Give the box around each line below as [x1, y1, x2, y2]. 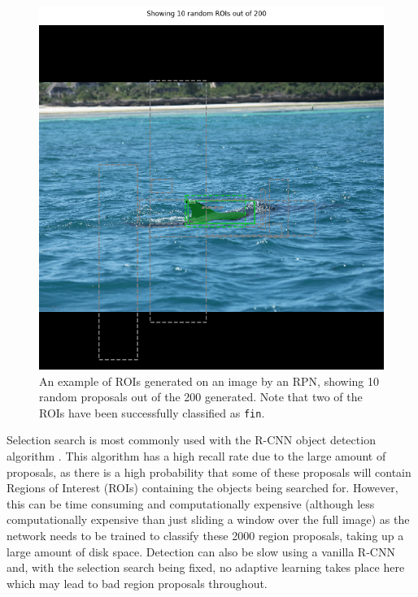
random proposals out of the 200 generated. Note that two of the [39, 388, 363, 405]
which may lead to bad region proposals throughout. [7, 574, 268, 591]
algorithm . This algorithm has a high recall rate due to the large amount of [7, 448, 386, 465]
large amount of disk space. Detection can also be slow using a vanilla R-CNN [7, 543, 395, 560]
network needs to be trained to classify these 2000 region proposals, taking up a [7, 526, 404, 543]
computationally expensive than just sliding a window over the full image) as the [7, 511, 410, 528]
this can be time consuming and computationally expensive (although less [7, 495, 375, 512]
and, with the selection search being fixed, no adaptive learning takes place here [7, 559, 405, 576]
